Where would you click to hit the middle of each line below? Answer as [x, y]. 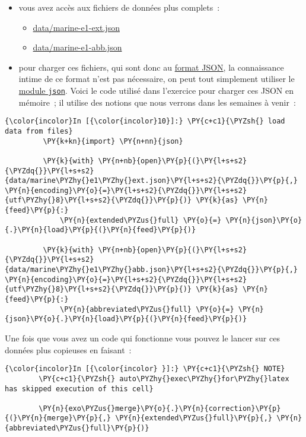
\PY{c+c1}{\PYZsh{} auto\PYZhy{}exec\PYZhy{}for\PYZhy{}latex [164, 379]
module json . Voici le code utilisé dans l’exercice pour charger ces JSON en [156, 90]
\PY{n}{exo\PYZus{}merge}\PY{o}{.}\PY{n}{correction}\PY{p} [160, 408]
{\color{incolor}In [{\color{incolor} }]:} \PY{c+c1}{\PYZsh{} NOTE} [145, 369]
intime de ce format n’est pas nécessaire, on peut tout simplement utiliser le [157, 79]
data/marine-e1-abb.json [77, 47]
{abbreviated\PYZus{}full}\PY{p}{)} [77, 428]
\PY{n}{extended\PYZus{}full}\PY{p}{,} [194, 418]
